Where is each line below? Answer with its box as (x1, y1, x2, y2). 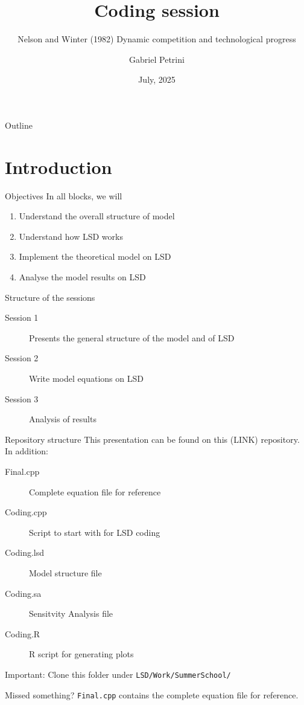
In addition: (5, 445, 48, 457)
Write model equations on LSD (29, 372, 144, 384)
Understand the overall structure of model (19, 210, 175, 222)
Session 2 (5, 352, 39, 364)
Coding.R (5, 627, 40, 640)
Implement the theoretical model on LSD (19, 250, 171, 263)
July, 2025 (138, 73, 176, 86)
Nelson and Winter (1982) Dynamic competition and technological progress (17, 33, 296, 45)
